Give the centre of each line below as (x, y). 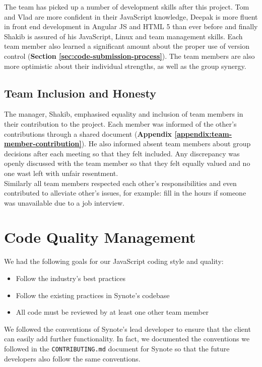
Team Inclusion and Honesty (80, 93)
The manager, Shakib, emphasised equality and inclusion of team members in (124, 114)
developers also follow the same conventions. (72, 358)
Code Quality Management (100, 237)
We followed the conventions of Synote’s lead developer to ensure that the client (127, 329)
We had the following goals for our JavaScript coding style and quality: (114, 261)
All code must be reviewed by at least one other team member (112, 312)
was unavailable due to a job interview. (64, 202)
